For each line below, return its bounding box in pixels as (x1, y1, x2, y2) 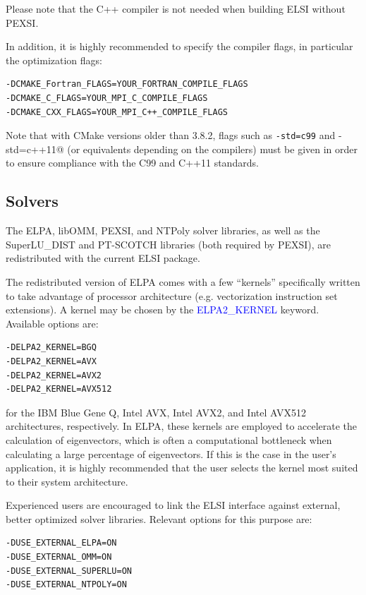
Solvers (6, 190, 59, 212)
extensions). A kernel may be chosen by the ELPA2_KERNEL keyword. (6, 302, 319, 317)
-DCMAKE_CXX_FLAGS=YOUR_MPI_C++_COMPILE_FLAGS (6, 107, 228, 117)
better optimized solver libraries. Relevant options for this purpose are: (6, 511, 312, 526)
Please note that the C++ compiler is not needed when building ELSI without (6, 1, 346, 16)
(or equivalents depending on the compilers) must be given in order (67, 141, 358, 156)
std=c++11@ (6, 141, 64, 156)
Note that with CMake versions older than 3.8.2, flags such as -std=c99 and (6, 128, 336, 143)
